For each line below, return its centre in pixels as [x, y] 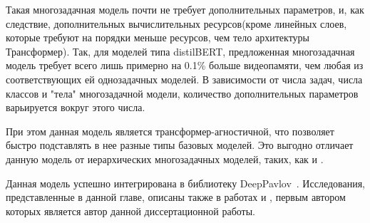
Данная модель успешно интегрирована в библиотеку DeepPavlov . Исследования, [185, 183]
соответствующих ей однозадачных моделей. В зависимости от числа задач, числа [184, 79]
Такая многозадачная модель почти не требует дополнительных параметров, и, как [185, 9]
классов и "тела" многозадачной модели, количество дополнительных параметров [182, 93]
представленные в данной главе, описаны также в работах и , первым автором [176, 197]
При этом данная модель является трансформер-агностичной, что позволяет [170, 131]
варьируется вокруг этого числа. [76, 107]
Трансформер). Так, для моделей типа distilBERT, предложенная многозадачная [180, 51]
